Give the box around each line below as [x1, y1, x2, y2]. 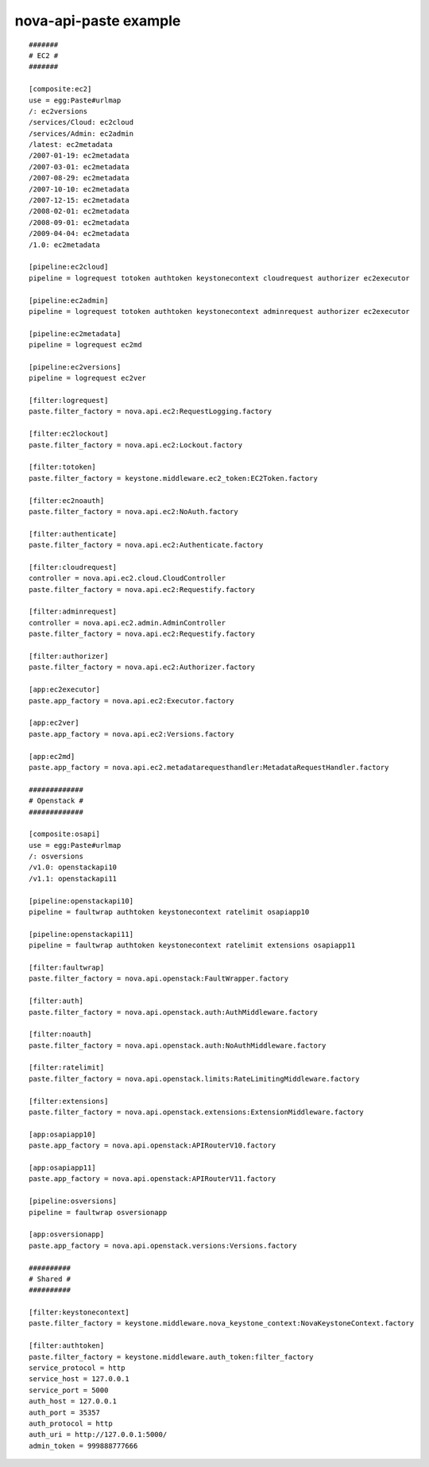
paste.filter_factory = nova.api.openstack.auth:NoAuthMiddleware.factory [29, 1041, 327, 1050]
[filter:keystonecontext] [29, 1308, 130, 1317]
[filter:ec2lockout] [29, 429, 109, 439]
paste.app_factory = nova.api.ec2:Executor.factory [29, 696, 234, 705]
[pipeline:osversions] [29, 1197, 118, 1206]
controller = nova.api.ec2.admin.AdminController [29, 618, 226, 627]
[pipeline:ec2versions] [29, 362, 122, 371]
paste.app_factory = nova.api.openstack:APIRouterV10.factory [29, 1141, 276, 1150]
